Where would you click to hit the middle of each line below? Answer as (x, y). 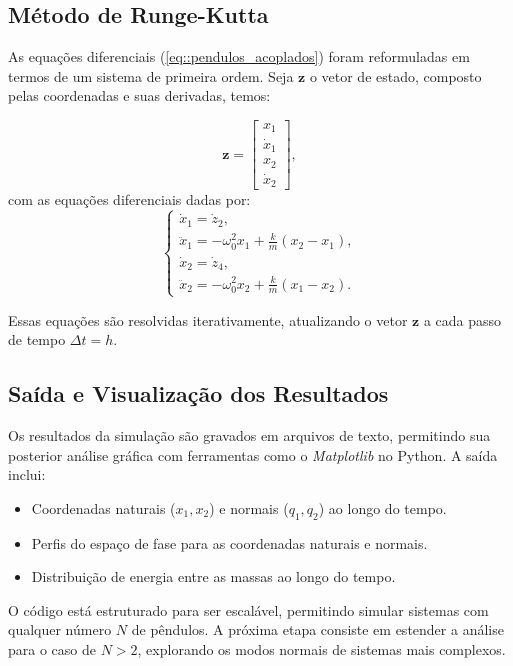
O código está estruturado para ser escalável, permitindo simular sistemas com (248, 609)
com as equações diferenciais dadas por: (129, 199)
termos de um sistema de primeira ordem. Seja (151, 75)
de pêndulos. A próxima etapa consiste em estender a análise (317, 629)
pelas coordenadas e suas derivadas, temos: (139, 95)
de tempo (37, 339)
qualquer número (60, 629)
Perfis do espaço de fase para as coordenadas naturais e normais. (229, 542)
